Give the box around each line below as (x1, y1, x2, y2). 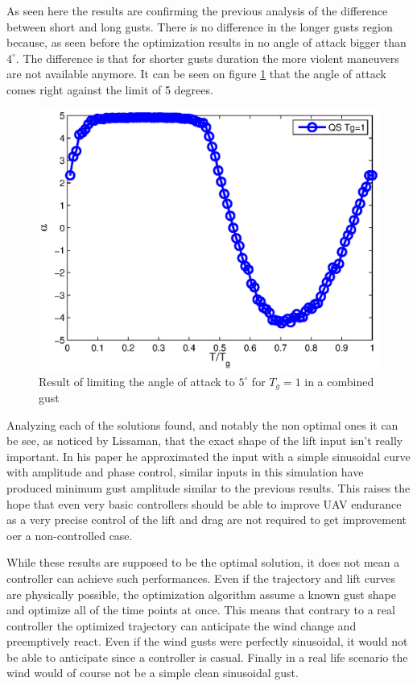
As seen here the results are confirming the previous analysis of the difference (6, 2, 388, 19)
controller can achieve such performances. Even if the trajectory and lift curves (6, 569, 395, 586)
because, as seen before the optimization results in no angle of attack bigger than (6, 34, 407, 51)
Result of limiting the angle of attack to (39, 372, 235, 389)
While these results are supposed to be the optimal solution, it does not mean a (6, 554, 400, 571)
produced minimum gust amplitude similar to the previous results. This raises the (6, 479, 411, 496)
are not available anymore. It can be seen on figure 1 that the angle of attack (6, 65, 386, 82)
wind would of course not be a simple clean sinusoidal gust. (6, 664, 299, 681)
